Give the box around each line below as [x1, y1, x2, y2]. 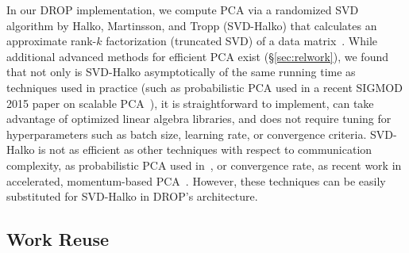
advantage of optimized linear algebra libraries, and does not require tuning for [6, 110, 392, 127]
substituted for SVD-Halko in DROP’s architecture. [6, 188, 258, 205]
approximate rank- [6, 33, 97, 49]
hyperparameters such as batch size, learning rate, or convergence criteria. [6, 125, 367, 142]
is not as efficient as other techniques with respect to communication [38, 141, 372, 158]
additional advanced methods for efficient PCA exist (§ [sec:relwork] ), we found [6, 48, 388, 64]
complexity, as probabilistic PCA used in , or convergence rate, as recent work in [6, 156, 402, 173]
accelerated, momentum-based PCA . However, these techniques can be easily [6, 172, 386, 189]
